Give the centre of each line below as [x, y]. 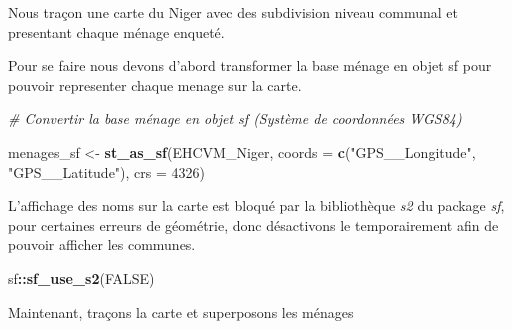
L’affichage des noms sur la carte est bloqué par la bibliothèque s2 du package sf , [256, 205]
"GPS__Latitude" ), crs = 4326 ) [107, 171]
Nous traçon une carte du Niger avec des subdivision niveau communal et [233, 12]
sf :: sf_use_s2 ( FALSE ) [81, 277]
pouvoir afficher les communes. [102, 244]
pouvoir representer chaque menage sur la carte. [155, 84]
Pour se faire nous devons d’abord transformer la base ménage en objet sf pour [250, 65]
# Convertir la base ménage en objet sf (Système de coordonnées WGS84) [235, 118]
